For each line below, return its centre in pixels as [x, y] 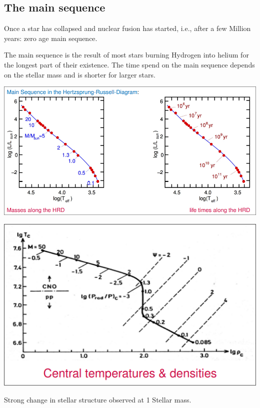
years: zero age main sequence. [51, 38]
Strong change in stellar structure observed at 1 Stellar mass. [98, 399]
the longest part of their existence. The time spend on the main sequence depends [129, 64]
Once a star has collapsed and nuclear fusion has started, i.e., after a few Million [127, 28]
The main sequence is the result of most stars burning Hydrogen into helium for [126, 55]
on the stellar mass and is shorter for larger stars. [80, 74]
